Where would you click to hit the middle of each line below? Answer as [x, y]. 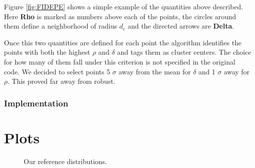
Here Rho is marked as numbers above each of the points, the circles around [120, 16]
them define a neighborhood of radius [61, 26]
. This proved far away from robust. [61, 81]
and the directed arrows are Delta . [181, 26]
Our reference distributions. [65, 161]
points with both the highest [47, 52]
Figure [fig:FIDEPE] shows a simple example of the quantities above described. [124, 6]
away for [237, 71]
